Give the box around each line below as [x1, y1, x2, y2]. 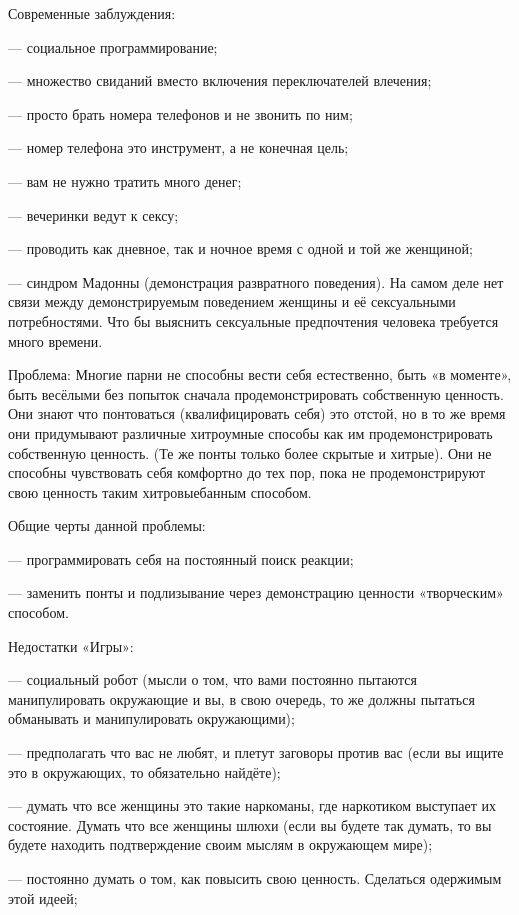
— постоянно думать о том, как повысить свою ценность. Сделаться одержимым [8, 868, 502, 888]
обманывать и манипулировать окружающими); [8, 708, 295, 729]
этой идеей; [8, 887, 78, 908]
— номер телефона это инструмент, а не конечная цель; [8, 137, 349, 158]
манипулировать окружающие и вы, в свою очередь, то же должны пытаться [8, 688, 475, 709]
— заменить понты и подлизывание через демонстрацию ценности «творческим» [8, 582, 504, 603]
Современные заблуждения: [8, 3, 176, 23]
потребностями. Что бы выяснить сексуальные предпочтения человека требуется [8, 310, 499, 331]
